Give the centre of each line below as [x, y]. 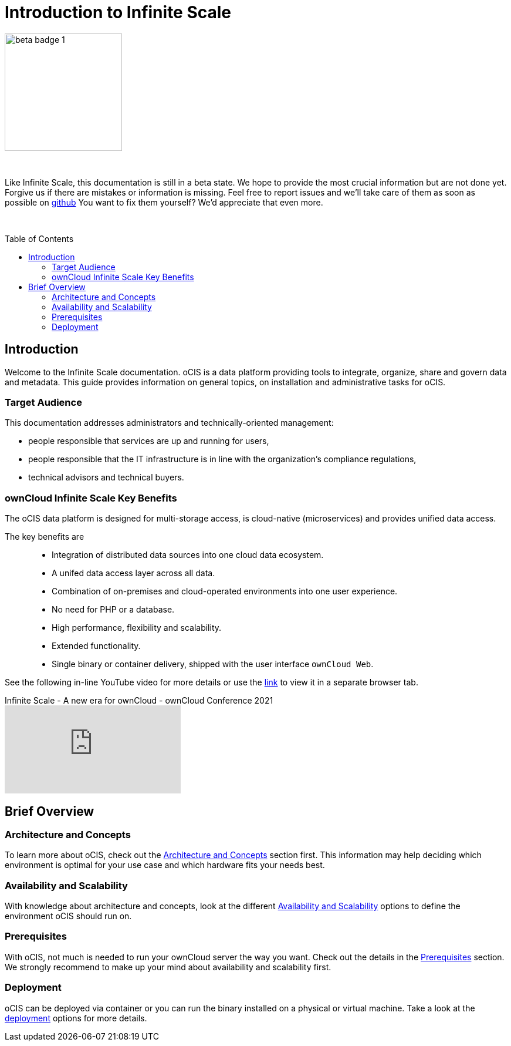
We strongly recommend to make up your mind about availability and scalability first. [168, 967]
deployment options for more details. [76, 1018]
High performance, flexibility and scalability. [137, 628]
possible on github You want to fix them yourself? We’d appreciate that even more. [164, 202]
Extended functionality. [96, 646]
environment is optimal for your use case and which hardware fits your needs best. [165, 865]
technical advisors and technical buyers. [106, 477]
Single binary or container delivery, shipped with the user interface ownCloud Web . [213, 664]
